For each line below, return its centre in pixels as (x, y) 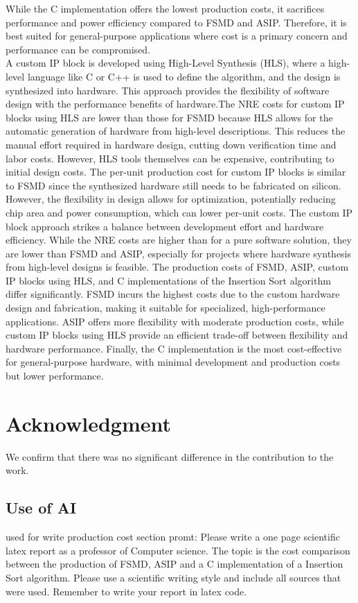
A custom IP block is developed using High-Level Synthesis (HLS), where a (165, 63)
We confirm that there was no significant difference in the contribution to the (170, 456)
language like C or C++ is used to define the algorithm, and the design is (184, 76)
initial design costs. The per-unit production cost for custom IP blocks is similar (176, 172)
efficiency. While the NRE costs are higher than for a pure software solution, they (179, 240)
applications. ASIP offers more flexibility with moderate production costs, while (175, 321)
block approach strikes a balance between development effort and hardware (165, 226)
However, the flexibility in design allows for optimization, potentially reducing (171, 199)
